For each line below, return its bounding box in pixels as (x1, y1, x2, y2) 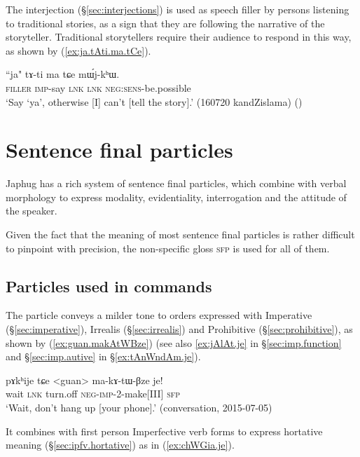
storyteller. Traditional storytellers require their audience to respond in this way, (6, 29, 352, 44)
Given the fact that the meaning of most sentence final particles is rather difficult (6, 227, 355, 242)
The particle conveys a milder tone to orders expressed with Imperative (6, 308, 312, 322)
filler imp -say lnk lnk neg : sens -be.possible (6, 80, 191, 95)
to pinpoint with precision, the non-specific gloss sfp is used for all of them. (6, 240, 330, 255)
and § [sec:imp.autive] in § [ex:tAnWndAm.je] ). (6, 349, 201, 364)
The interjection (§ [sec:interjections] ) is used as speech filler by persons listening (6, 2, 349, 16)
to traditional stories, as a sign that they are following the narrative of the (6, 15, 325, 30)
